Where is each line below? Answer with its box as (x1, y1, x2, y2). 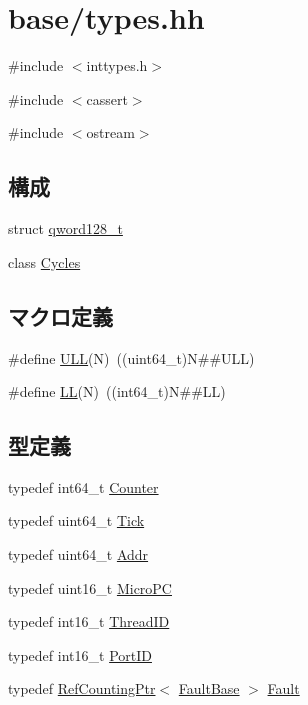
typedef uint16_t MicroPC (8, 577, 172, 598)
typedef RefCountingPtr (8, 678, 156, 699)
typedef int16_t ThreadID (8, 611, 170, 632)
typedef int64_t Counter (8, 476, 159, 497)
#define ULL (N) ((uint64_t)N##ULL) (8, 347, 255, 368)
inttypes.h (86, 55, 148, 76)
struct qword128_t (8, 218, 123, 239)
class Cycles (8, 251, 81, 272)
